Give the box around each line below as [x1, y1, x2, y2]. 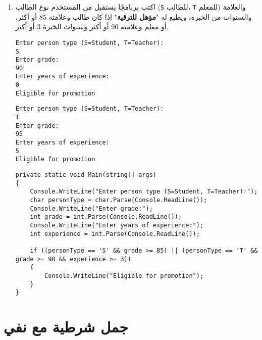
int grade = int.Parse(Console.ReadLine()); [30, 213, 182, 221]
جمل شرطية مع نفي [4, 316, 128, 337]
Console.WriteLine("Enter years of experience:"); [30, 221, 204, 229]
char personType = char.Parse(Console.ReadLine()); [30, 197, 207, 204]
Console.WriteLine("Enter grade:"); [30, 205, 153, 212]
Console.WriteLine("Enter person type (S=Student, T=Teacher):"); [30, 188, 258, 196]
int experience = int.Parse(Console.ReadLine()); [30, 230, 200, 237]
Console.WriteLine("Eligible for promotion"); [44, 272, 204, 279]
